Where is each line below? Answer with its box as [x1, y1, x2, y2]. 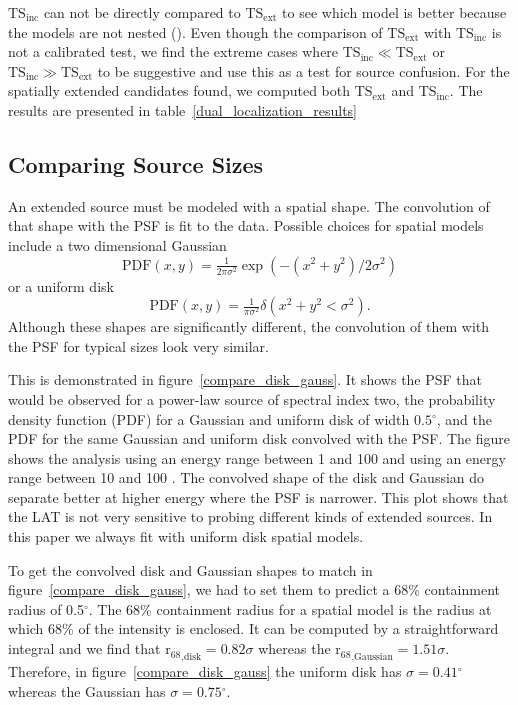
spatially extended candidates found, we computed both [8, 80, 351, 101]
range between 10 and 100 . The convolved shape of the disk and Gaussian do [8, 467, 485, 488]
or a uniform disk [8, 275, 114, 296]
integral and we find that [8, 638, 161, 659]
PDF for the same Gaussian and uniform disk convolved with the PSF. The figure [8, 428, 511, 449]
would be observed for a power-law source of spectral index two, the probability [8, 388, 496, 409]
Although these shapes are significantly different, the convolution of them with [8, 316, 490, 337]
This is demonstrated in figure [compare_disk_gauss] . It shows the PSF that [8, 369, 483, 390]
